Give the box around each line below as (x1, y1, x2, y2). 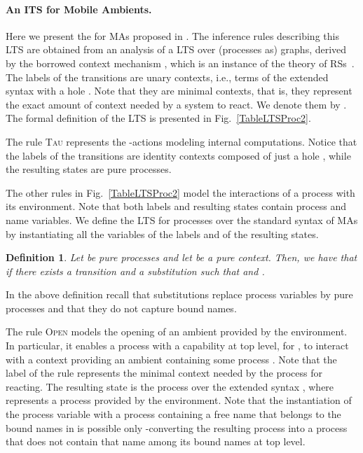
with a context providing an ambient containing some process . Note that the (6, 351, 337, 366)
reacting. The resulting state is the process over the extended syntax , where (6, 379, 334, 393)
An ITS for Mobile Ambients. (6, 1, 152, 16)
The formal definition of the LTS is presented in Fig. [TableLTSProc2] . (6, 111, 311, 125)
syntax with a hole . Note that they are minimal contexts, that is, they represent (6, 83, 352, 98)
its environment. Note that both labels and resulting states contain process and (6, 199, 346, 214)
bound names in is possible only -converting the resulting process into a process (6, 420, 348, 435)
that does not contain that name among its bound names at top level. (6, 434, 306, 449)
